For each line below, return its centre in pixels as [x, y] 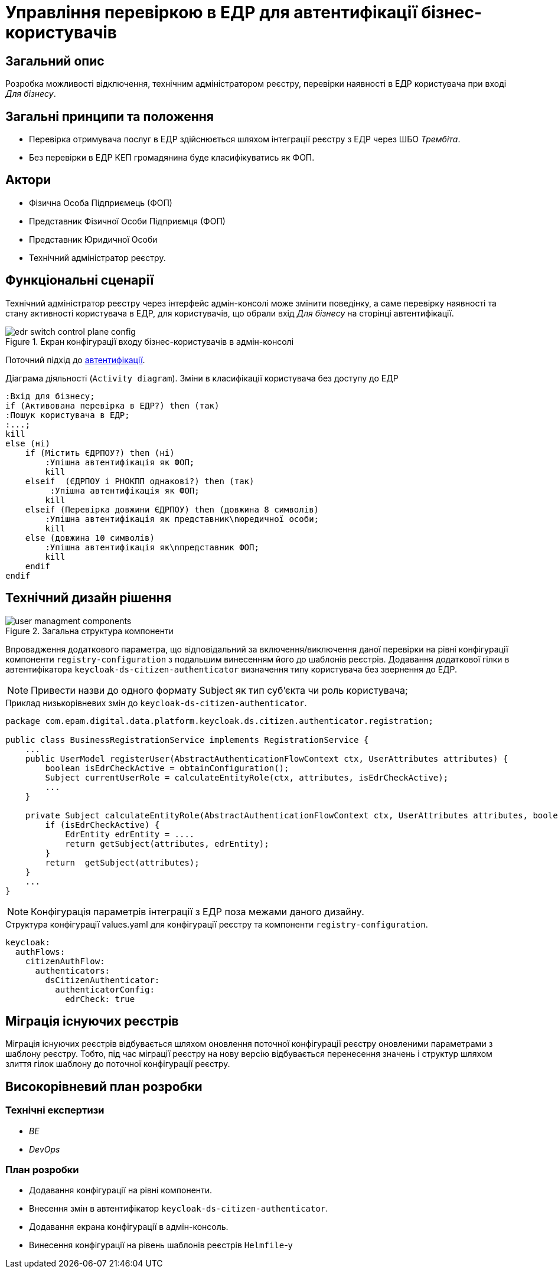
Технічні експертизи [55, 1110]
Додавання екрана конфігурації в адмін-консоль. [129, 1227]
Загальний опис [55, 61]
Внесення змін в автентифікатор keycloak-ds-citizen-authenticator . [179, 1209]
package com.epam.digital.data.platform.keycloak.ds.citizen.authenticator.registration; [219, 721]
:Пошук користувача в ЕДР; [68, 415]
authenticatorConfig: [105, 989]
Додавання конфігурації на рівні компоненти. [121, 1190]
